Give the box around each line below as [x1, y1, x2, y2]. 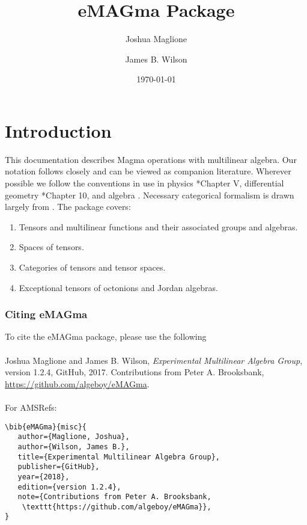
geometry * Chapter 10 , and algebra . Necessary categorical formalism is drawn [5, 188, 294, 201]
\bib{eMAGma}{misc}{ [5, 422, 87, 431]
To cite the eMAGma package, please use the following [5, 330, 207, 343]
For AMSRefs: [5, 401, 57, 413]
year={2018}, [17, 472, 70, 481]
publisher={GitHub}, [17, 462, 100, 471]
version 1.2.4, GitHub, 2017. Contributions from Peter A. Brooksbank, [5, 366, 264, 378]
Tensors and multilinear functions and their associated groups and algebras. [19, 220, 298, 233]
